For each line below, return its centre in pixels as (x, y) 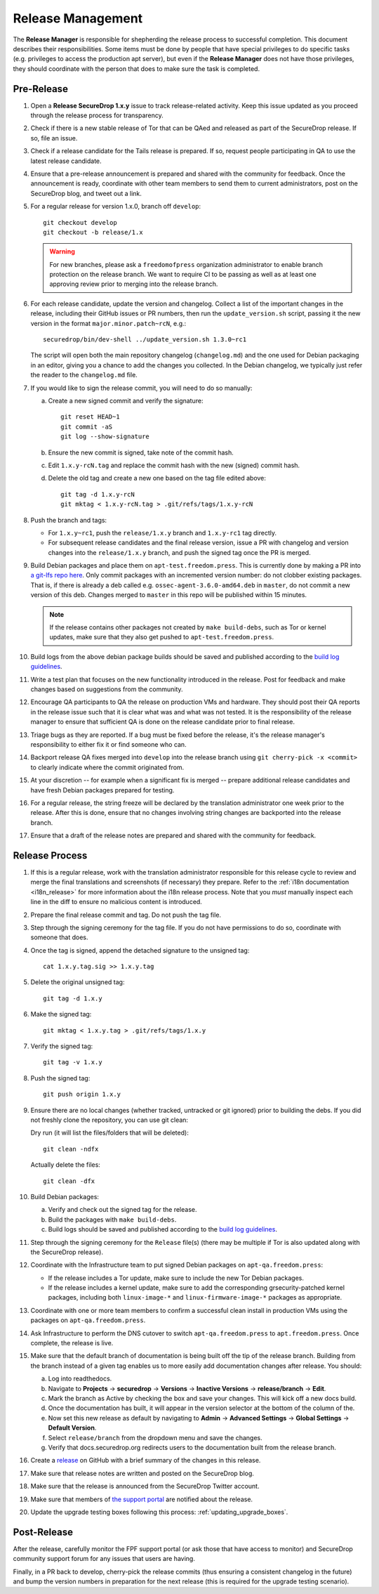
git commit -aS (87, 426)
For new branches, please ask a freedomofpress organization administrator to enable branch (186, 264)
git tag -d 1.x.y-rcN (98, 494)
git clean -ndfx (71, 1149)
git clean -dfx (69, 1181)
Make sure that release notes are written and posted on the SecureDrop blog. (142, 1473)
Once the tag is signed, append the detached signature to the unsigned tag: (140, 950)
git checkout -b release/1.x (93, 232)
